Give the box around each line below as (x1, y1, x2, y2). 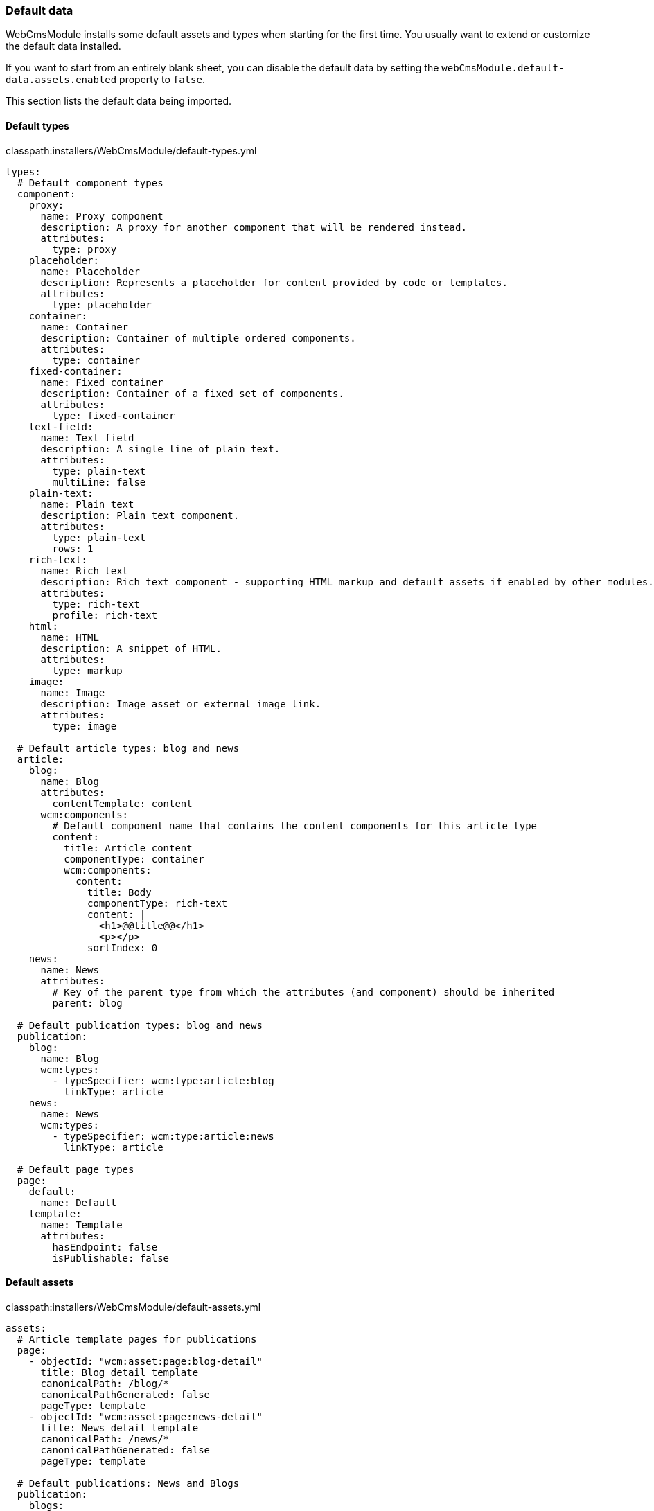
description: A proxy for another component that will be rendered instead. (40, 221, 467, 233)
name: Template (40, 1219, 123, 1230)
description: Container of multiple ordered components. (40, 332, 356, 344)
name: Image (40, 687, 105, 698)
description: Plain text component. (40, 509, 240, 521)
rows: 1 (52, 542, 94, 554)
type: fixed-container (52, 409, 175, 421)
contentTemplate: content (52, 797, 193, 809)
